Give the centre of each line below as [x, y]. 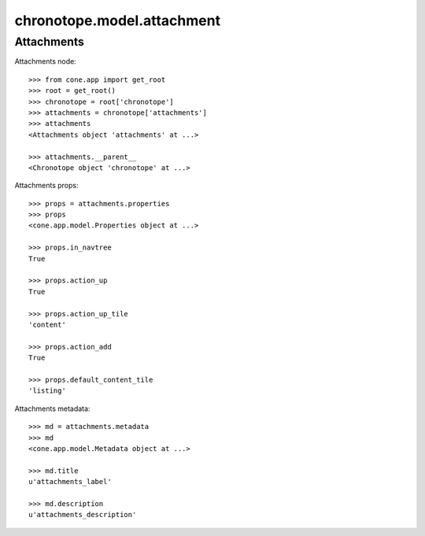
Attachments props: [46, 186]
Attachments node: [45, 61]
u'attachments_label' [70, 482]
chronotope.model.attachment [117, 20]
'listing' [47, 391]
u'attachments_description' [83, 515]
